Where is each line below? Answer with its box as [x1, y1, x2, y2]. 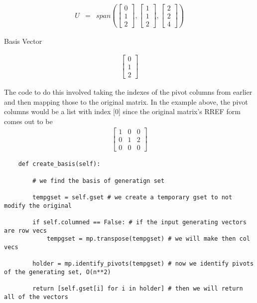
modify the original [4, 202, 72, 209]
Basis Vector [4, 36, 42, 46]
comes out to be [4, 116, 53, 126]
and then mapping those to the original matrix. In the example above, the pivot [4, 96, 248, 107]
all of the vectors [4, 293, 68, 301]
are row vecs [4, 227, 47, 234]
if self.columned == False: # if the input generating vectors [32, 219, 247, 226]
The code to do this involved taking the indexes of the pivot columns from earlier [4, 86, 253, 97]
